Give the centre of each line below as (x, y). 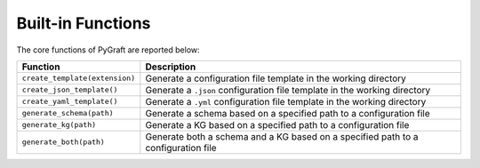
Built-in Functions (84, 23)
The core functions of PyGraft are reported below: (108, 50)
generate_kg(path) (59, 125)
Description (171, 67)
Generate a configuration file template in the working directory (276, 78)
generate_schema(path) (68, 113)
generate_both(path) (64, 142)
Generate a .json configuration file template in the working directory (288, 90)
